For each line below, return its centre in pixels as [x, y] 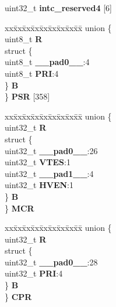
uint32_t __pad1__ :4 [49, 173]
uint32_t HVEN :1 [39, 185]
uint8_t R [24, 39]
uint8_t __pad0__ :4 [47, 62]
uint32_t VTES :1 [38, 162]
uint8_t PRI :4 [32, 73]
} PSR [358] [27, 96]
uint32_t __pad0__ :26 [51, 150]
